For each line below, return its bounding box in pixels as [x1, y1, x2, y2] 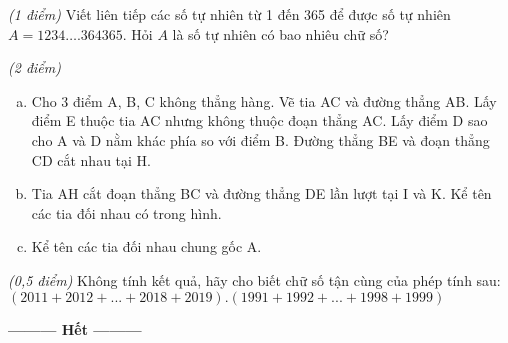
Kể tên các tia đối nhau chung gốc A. [31, 236, 262, 257]
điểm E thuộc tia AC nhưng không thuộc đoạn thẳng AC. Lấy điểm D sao [31, 110, 488, 131]
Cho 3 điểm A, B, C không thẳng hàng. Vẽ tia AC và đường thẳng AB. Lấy [31, 90, 497, 111]
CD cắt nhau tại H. [31, 149, 151, 170]
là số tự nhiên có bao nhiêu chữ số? [172, 23, 389, 44]
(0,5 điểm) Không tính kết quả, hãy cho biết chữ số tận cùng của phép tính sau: [8, 269, 501, 290]
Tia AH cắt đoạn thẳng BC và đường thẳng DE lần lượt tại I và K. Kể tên [31, 183, 492, 204]
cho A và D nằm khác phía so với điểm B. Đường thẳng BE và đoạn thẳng [31, 129, 490, 150]
